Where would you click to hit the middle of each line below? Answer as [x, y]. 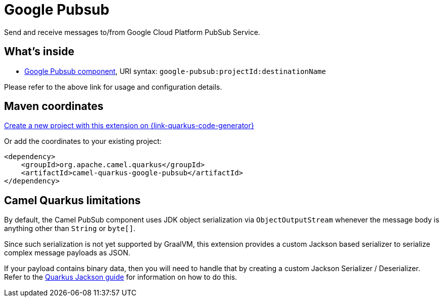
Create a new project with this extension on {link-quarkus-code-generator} [129, 126]
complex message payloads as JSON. [67, 253]
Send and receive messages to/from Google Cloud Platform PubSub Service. [132, 32]
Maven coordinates [54, 106]
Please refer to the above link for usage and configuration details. [113, 87]
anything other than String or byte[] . [70, 229]
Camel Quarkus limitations [72, 200]
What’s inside [39, 52]
